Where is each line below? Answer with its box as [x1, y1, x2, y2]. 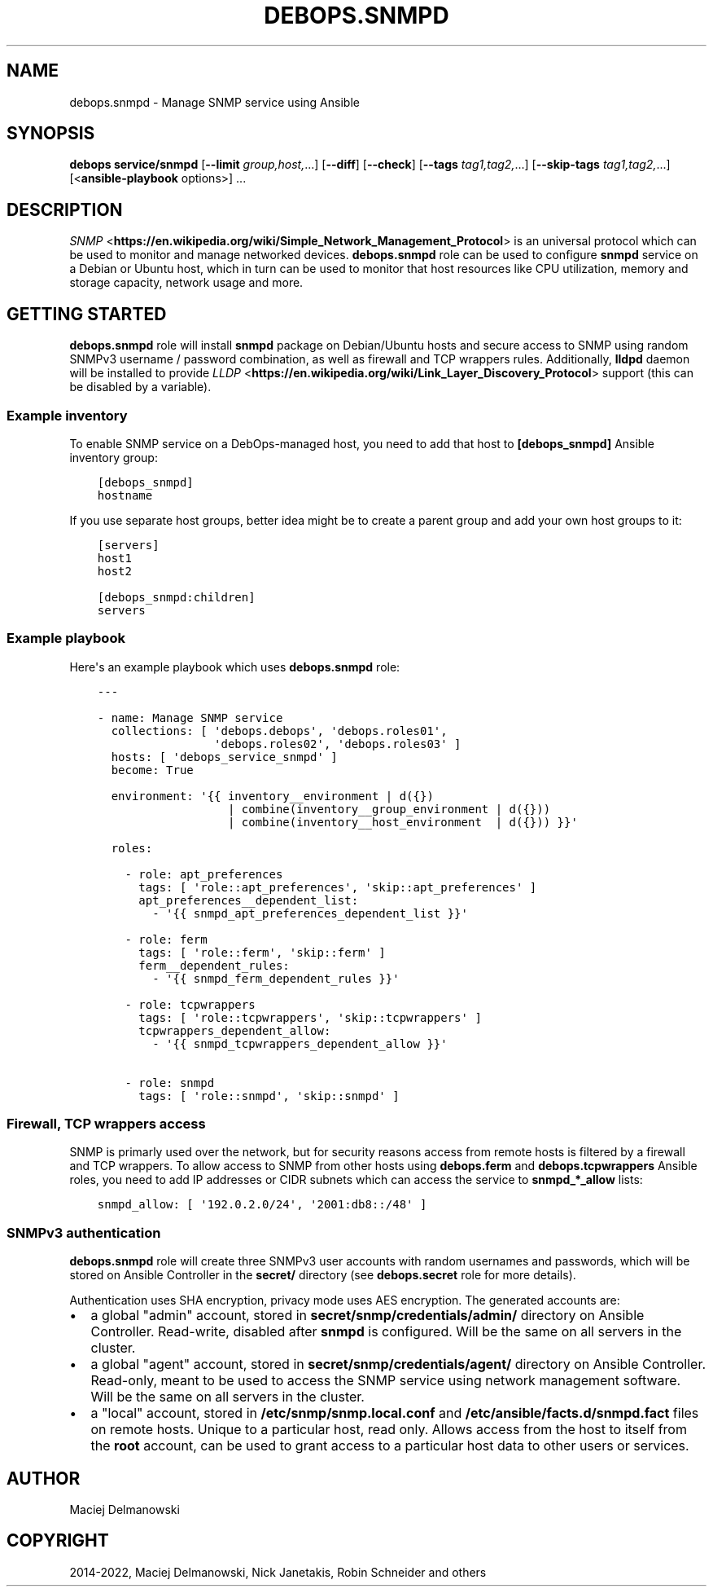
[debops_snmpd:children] [97, 590, 256, 604]
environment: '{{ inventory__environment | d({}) [111, 789, 434, 803]
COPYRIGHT [7, 1530, 109, 1551]
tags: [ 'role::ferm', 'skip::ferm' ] [138, 945, 386, 959]
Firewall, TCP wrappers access [7, 1116, 206, 1132]
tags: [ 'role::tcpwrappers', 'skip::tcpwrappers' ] [138, 1010, 482, 1024]
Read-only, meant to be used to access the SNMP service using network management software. [90, 1372, 681, 1389]
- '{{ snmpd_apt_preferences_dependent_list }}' [152, 906, 468, 920]
